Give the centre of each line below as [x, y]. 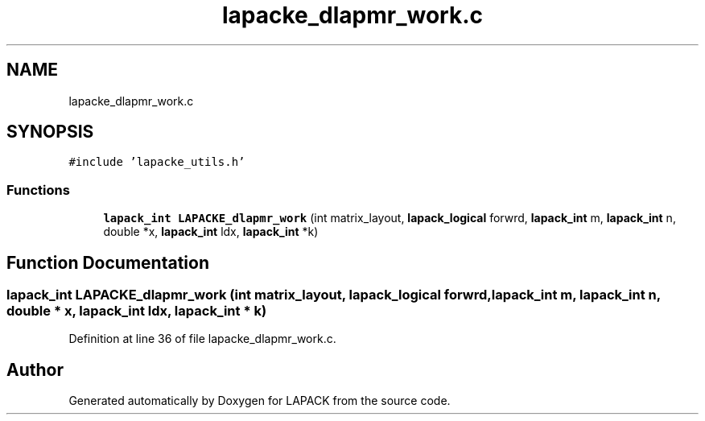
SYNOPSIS [50, 132]
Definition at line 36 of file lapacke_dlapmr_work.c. [202, 339]
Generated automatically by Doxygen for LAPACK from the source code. [260, 401]
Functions [38, 190]
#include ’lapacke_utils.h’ [157, 162]
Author [35, 369]
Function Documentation [108, 262]
